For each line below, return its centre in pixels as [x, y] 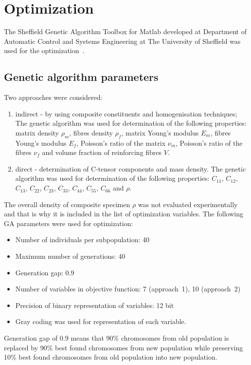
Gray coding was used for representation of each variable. [101, 321]
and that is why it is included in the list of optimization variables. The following [124, 214]
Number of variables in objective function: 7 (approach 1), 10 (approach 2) [128, 289]
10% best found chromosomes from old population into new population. [111, 357]
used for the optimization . [44, 50]
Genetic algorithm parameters [81, 77]
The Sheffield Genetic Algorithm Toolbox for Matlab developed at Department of [125, 31]
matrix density [37, 132]
